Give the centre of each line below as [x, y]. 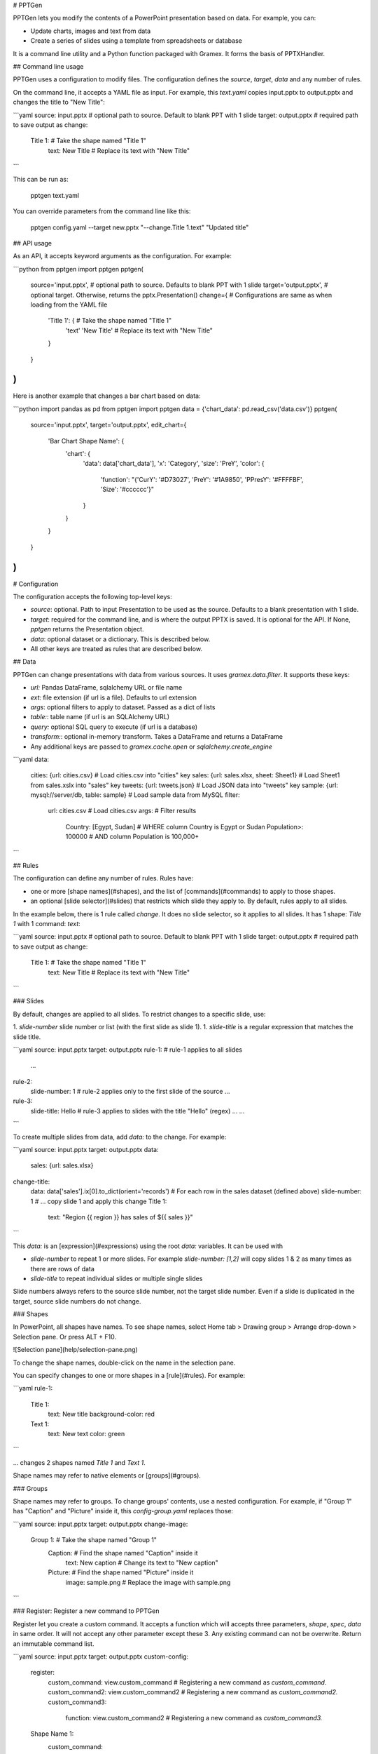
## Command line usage [48, 66]
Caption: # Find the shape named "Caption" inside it [123, 1553]
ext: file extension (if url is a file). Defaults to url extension [114, 697]
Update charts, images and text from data [91, 31]
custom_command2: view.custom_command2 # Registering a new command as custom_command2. [193, 1692]
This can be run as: [41, 180]
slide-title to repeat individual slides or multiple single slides [117, 1278]
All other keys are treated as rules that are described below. [117, 649]
